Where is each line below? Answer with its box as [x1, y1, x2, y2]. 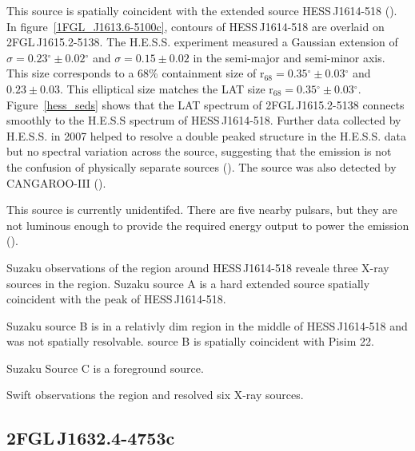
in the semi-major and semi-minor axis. [193, 49, 385, 65]
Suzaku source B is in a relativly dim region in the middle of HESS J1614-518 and [6, 317, 408, 334]
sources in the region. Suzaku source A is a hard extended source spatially [6, 275, 370, 291]
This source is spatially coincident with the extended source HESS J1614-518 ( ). [6, 2, 397, 18]
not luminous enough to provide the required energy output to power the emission [6, 216, 409, 233]
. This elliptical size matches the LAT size [59, 80, 265, 97]
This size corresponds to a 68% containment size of [6, 65, 257, 81]
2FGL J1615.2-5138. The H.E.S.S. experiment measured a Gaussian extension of [6, 34, 398, 50]
